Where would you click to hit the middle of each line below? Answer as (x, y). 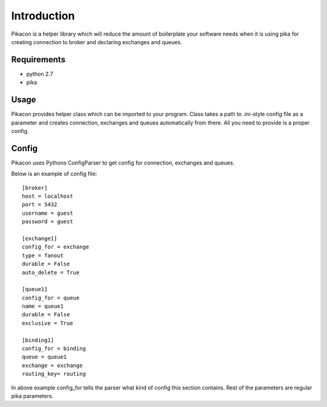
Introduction (43, 16)
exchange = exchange (52, 365)
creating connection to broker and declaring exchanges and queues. (97, 42)
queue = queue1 (45, 357)
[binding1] (38, 340)
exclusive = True (48, 323)
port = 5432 (40, 205)
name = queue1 (43, 306)
